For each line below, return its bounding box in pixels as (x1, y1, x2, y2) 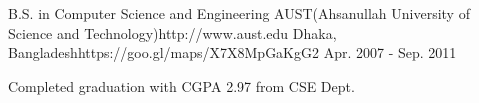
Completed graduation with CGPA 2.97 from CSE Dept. (8, 75, 355, 96)
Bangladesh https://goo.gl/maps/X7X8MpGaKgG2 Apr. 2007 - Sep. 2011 (8, 42, 457, 63)
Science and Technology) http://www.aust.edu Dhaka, (8, 22, 337, 43)
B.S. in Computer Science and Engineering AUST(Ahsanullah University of (8, 3, 470, 23)
